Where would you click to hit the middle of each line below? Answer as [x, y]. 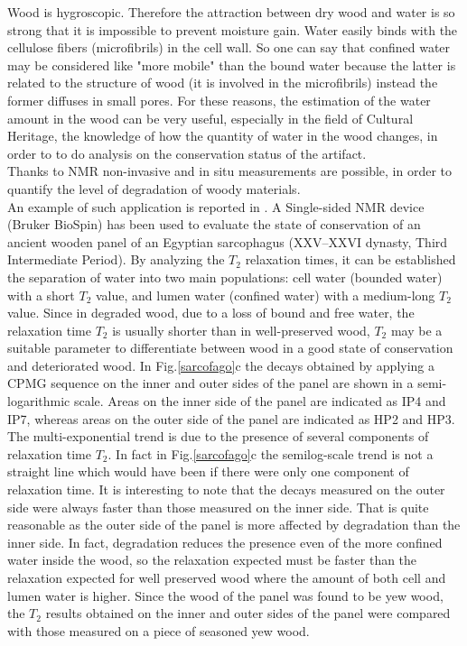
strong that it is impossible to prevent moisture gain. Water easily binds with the [233, 29]
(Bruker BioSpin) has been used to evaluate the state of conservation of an [214, 224]
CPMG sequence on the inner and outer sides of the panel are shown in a [210, 383]
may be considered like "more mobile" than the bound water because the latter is [232, 65]
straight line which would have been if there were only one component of [208, 471]
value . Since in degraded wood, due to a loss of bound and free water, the [211, 313]
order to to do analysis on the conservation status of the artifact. [187, 153]
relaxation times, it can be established [350, 259]
